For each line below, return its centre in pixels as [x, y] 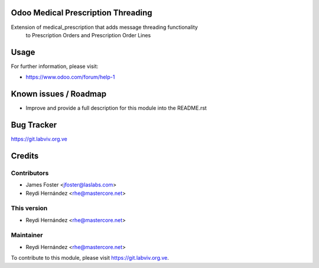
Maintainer [27, 235]
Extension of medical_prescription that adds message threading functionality [104, 27]
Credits [25, 156]
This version [29, 208]
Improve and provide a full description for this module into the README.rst [116, 108]
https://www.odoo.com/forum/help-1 [70, 77]
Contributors [30, 173]
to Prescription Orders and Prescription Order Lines [88, 35]
